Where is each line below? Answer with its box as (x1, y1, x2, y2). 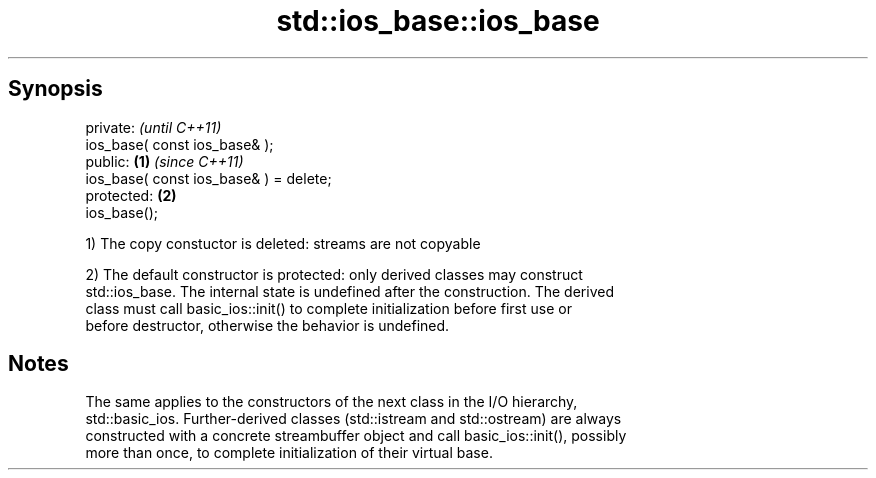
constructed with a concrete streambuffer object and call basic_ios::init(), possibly (85, 427, 627, 445)
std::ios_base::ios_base (276, 4, 600, 38)
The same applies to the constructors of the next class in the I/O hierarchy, (85, 393, 578, 411)
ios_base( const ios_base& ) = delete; (85, 169, 332, 187)
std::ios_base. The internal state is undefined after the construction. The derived (85, 282, 614, 300)
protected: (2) (85, 186, 177, 204)
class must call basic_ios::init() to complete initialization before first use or (85, 299, 572, 317)
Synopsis (8, 76, 103, 102)
